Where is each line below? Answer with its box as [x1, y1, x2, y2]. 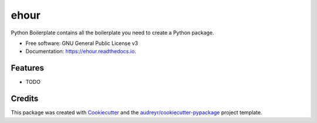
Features [11, 63, 44, 73]
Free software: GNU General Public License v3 [25, 40, 139, 47]
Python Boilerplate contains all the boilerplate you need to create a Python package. [11, 29, 214, 36]
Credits [11, 94, 39, 104]
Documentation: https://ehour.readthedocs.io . [25, 48, 136, 55]
